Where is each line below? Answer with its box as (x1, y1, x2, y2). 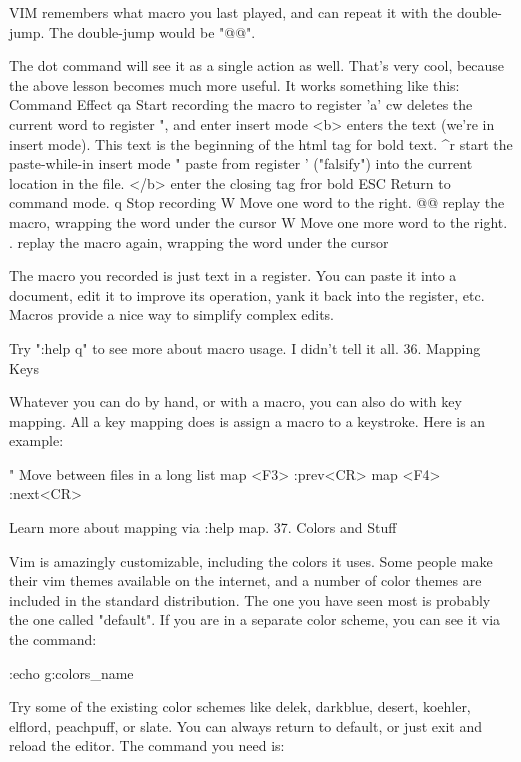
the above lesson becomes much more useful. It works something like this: (9, 74, 460, 95)
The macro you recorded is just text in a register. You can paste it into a (9, 265, 457, 286)
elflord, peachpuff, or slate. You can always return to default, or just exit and (9, 715, 482, 736)
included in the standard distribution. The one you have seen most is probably (9, 589, 491, 610)
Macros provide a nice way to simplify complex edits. (9, 304, 335, 325)
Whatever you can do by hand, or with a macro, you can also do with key (9, 391, 462, 412)
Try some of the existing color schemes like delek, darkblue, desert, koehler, (9, 696, 471, 717)
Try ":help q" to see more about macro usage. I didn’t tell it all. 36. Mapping (9, 337, 481, 358)
